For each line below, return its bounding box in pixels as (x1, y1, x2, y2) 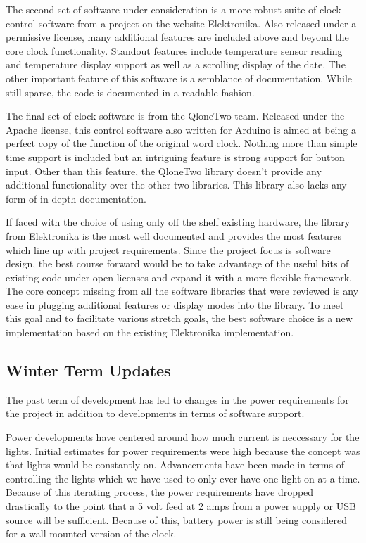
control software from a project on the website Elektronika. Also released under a (6, 15, 357, 30)
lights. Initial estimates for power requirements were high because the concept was (6, 443, 360, 458)
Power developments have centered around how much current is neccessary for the (6, 430, 360, 445)
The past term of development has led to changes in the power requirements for (6, 392, 349, 407)
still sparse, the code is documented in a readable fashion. (6, 84, 255, 99)
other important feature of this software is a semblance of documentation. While (6, 70, 353, 85)
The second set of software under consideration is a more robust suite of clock (6, 2, 341, 16)
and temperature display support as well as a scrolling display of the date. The (6, 57, 346, 72)
